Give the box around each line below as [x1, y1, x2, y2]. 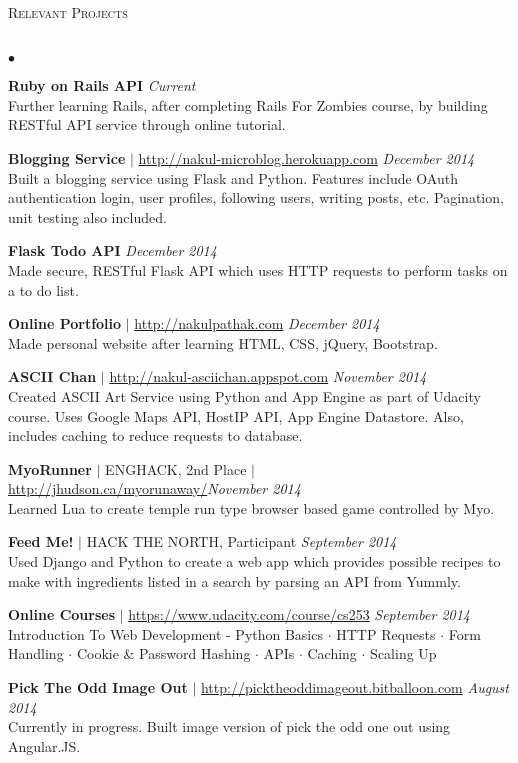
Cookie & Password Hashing [76, 643, 251, 664]
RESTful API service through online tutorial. [8, 114, 286, 135]
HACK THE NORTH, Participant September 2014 [86, 531, 397, 552]
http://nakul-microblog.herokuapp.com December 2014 [138, 147, 475, 168]
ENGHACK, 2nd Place [105, 458, 247, 479]
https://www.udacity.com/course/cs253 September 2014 [128, 604, 471, 625]
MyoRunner [8, 458, 92, 479]
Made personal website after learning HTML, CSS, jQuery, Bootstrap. [8, 332, 438, 353]
